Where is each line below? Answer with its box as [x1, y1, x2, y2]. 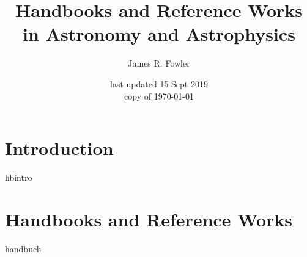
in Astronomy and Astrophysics [23, 21, 295, 46]
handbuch [5, 242, 42, 255]
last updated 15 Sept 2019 [110, 77, 208, 90]
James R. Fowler [128, 57, 190, 70]
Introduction [5, 136, 114, 161]
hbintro [5, 171, 32, 184]
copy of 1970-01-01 [124, 89, 194, 102]
